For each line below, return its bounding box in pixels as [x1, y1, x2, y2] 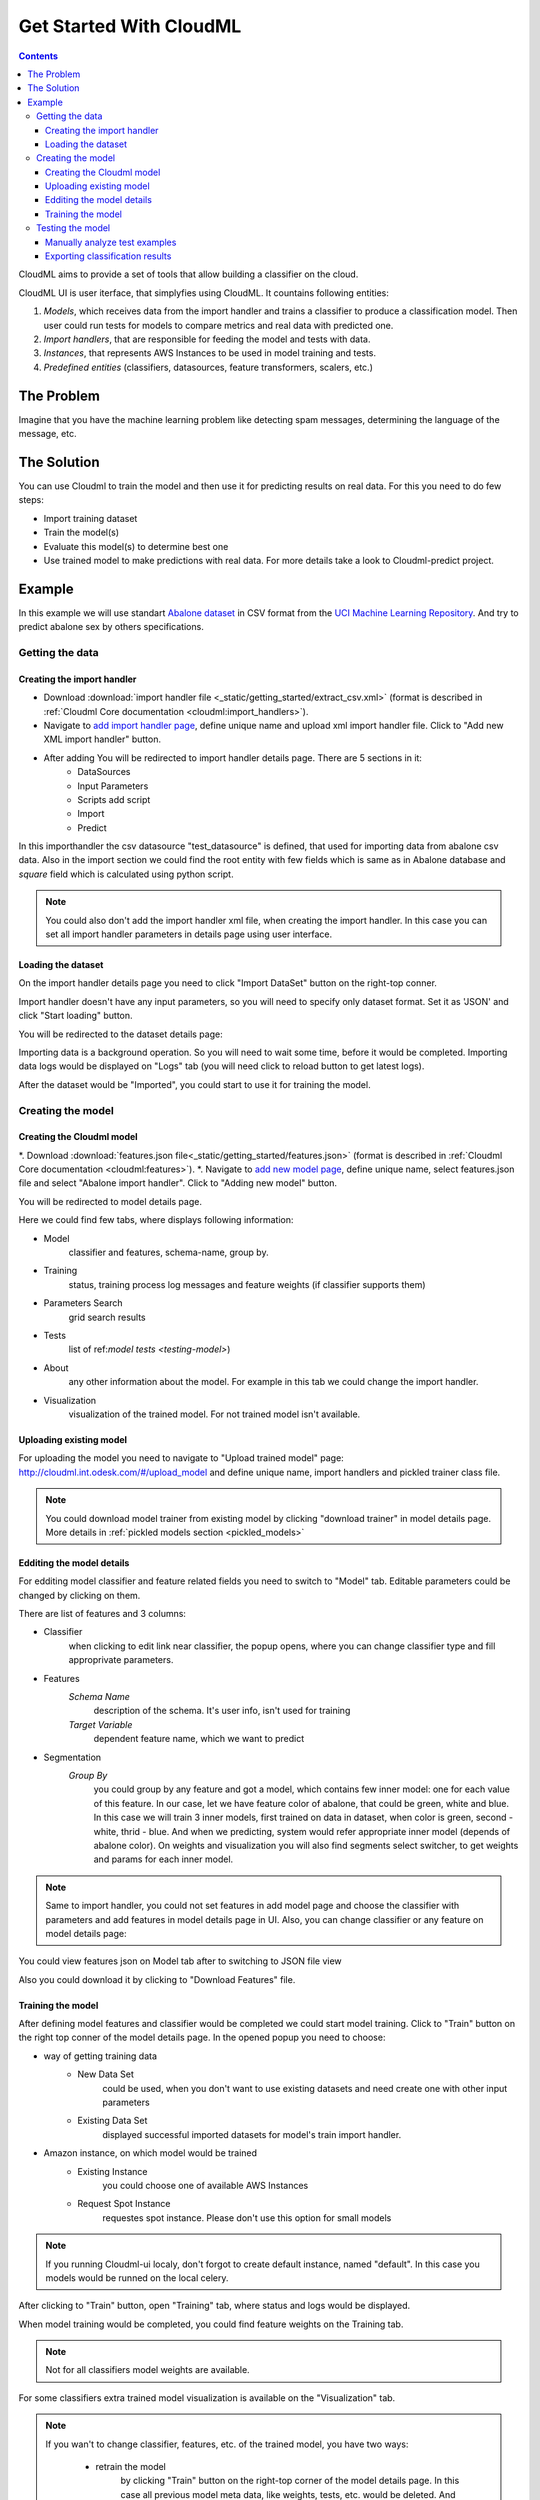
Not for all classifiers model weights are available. [45, 2364, 250, 2376]
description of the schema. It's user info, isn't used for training [93, 1705, 351, 1717]
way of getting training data [43, 2050, 158, 2062]
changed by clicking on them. [18, 1589, 141, 1601]
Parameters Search [43, 1297, 124, 1309]
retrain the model [95, 2461, 167, 2473]
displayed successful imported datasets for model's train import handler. [102, 2128, 402, 2140]
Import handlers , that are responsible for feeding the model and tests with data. [43, 333, 371, 345]
